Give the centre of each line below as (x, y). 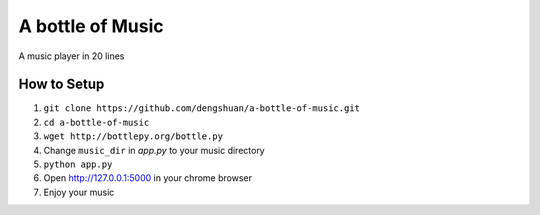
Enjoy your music (79, 192)
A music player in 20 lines (71, 56)
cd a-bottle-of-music (96, 122)
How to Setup (61, 84)
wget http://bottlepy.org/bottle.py (133, 136)
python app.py (78, 164)
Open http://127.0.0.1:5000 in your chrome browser (147, 178)
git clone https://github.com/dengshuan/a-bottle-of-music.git (201, 108)
